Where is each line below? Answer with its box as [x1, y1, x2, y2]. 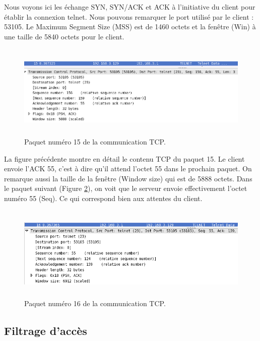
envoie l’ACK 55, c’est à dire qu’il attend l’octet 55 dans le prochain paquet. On [4, 163, 252, 174]
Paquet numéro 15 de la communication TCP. [24, 136, 166, 147]
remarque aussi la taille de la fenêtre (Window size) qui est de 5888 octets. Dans [4, 173, 252, 183]
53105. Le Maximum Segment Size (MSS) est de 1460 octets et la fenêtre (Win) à [4, 21, 256, 32]
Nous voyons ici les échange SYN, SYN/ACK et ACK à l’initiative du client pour [4, 2, 255, 12]
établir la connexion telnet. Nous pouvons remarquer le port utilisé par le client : [4, 11, 254, 22]
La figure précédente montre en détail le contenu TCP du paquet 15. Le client [4, 153, 245, 164]
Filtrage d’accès [4, 323, 87, 338]
